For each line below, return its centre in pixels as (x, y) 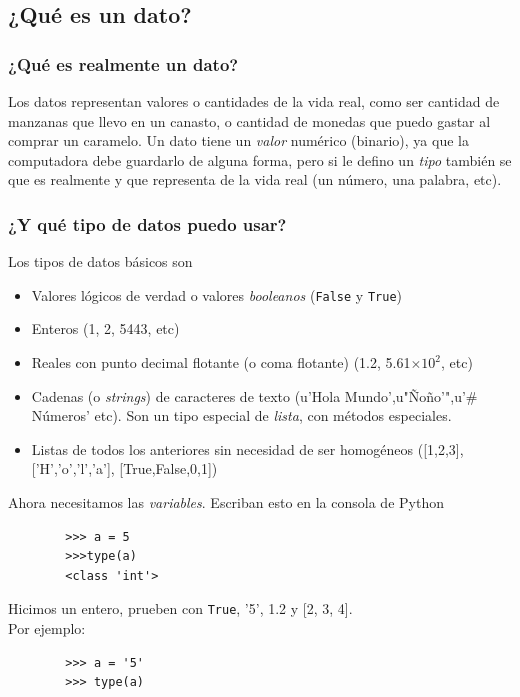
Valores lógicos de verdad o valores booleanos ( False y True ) (216, 294)
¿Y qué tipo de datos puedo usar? (147, 223)
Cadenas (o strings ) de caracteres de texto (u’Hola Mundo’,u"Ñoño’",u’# (254, 395)
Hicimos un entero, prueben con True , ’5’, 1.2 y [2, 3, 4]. (180, 608)
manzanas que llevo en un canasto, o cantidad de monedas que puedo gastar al (249, 120)
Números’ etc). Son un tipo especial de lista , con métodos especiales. (241, 415)
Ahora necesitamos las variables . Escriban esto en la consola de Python (226, 502)
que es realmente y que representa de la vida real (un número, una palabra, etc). (255, 179)
